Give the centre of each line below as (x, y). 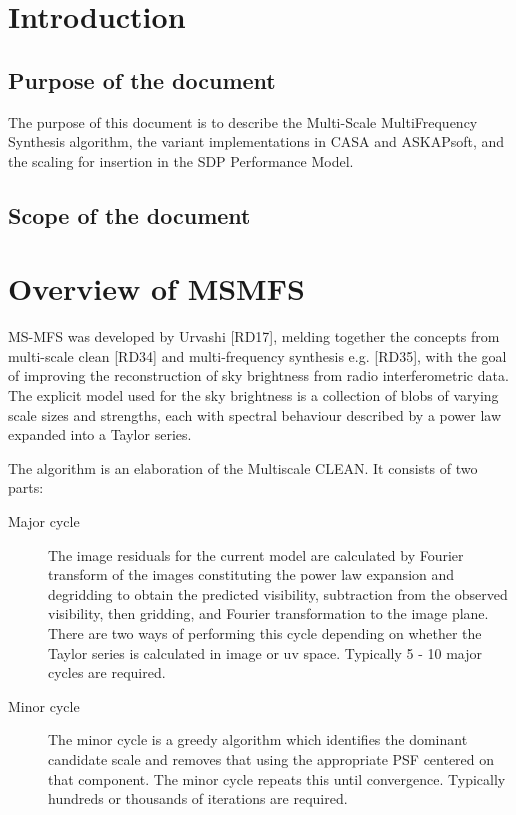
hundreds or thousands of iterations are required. (198, 798)
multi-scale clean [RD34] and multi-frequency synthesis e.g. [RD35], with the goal (257, 355)
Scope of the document (129, 214)
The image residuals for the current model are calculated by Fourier (256, 554)
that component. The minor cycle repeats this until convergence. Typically (277, 778)
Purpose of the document (142, 79)
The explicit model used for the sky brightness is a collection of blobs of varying (253, 395)
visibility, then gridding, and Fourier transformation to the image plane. (268, 613)
